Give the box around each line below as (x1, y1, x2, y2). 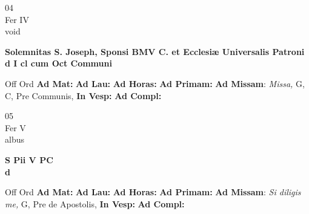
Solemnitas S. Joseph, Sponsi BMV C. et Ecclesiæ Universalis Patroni (5, 45, 305, 57)
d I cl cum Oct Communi (5, 57, 112, 70)
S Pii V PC (5, 153, 53, 166)
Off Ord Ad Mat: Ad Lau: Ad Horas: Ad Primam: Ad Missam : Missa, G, (5, 77, 305, 89)
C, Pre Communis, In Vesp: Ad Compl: (5, 89, 162, 102)
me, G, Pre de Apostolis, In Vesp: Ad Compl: (5, 197, 185, 210)
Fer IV (5, 13, 29, 25)
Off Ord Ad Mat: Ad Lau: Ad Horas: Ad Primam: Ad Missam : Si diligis (5, 186, 301, 198)
